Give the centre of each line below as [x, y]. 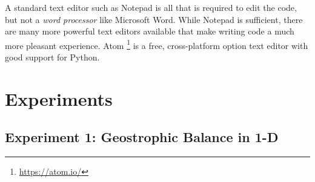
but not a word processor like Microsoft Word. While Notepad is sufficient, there [154, 19]
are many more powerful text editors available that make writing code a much [150, 31]
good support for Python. [52, 57]
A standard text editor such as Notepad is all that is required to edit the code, [151, 7]
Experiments [59, 98]
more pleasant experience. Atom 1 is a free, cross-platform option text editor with [157, 44]
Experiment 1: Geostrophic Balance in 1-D [142, 137]
